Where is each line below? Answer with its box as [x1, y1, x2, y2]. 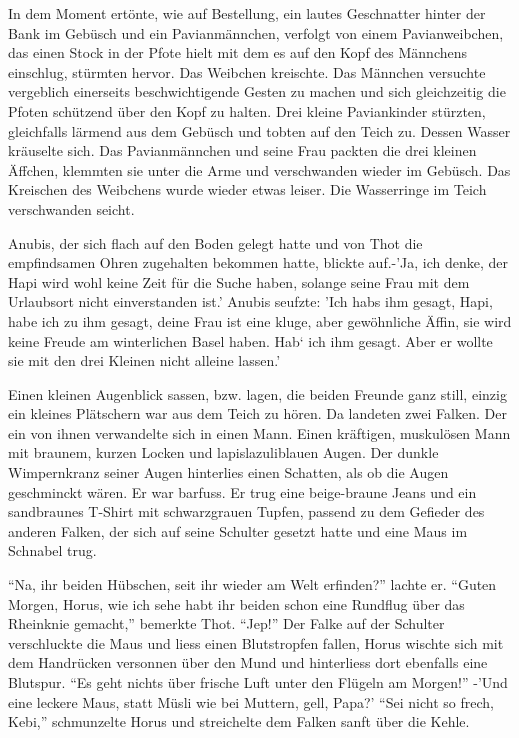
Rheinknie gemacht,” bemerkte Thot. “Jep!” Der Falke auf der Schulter [8, 613, 445, 634]
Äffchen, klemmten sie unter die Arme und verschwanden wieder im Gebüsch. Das [8, 159, 511, 180]
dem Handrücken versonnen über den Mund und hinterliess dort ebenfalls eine [8, 652, 488, 673]
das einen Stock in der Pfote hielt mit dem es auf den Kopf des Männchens [8, 42, 468, 63]
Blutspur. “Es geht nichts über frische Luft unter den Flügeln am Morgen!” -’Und [8, 672, 508, 692]
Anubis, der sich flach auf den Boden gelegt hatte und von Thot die [8, 232, 423, 253]
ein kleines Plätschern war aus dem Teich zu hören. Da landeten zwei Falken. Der [8, 403, 507, 424]
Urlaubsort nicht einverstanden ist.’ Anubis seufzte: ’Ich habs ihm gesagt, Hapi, [8, 291, 493, 312]
